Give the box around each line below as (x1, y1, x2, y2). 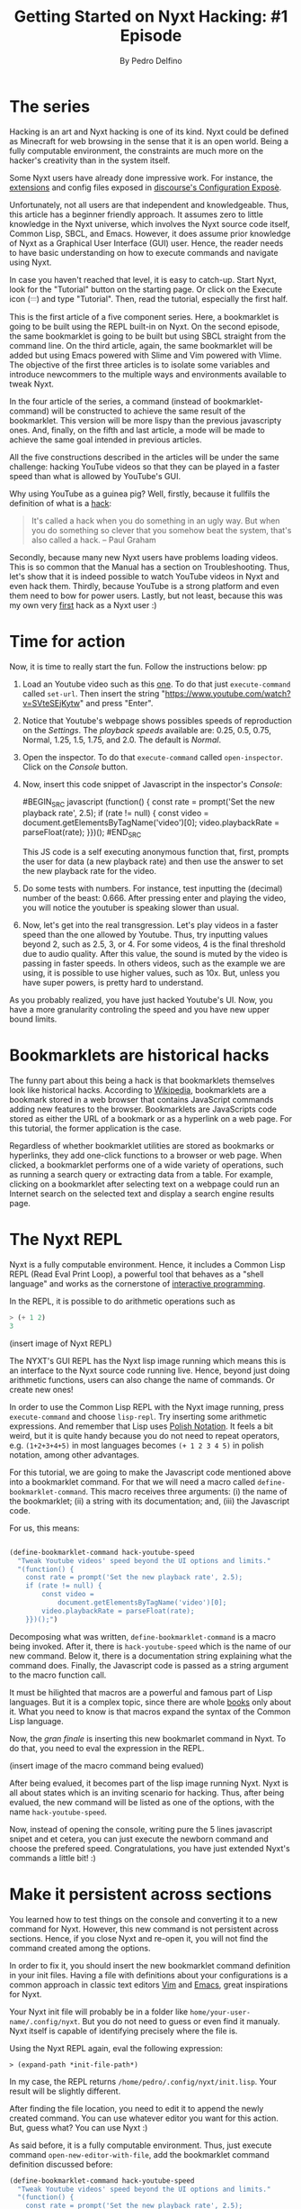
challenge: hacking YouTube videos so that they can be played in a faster (9, 461, 280, 472)
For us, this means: (9, 1523, 80, 1533)
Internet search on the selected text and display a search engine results (9, 1188, 275, 1199)
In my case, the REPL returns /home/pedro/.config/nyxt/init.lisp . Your (9, 2076, 277, 2086)
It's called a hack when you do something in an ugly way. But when (31, 515, 280, 526)
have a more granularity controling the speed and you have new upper (9, 1005, 270, 1015)
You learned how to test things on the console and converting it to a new (9, 1914, 279, 1924)
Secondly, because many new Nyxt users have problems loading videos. (9, 551, 279, 562)
